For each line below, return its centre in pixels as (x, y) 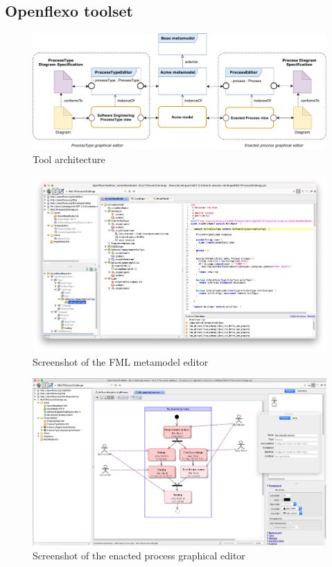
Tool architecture (69, 159)
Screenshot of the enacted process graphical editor (139, 555)
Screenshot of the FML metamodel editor (121, 361)
